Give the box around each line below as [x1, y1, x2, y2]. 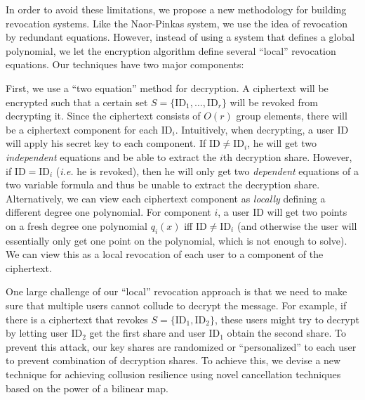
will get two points [267, 205, 347, 219]
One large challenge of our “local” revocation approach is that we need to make [6, 284, 347, 299]
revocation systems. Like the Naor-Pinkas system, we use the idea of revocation [6, 15, 348, 30]
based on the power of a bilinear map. [6, 380, 168, 395]
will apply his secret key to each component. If [6, 136, 206, 150]
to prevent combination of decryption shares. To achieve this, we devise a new [6, 353, 341, 368]
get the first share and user [89, 325, 206, 340]
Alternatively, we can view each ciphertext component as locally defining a [6, 191, 326, 205]
